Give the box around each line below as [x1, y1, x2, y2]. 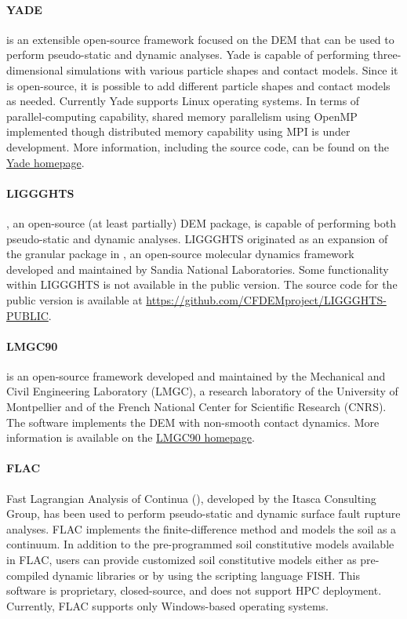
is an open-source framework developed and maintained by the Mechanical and [6, 367, 386, 384]
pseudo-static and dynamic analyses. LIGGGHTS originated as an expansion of [6, 230, 388, 246]
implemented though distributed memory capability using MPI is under [6, 123, 351, 140]
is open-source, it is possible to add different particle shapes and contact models [6, 77, 391, 93]
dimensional [6, 61, 64, 78]
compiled [6, 566, 49, 583]
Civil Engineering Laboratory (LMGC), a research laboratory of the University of [6, 383, 398, 399]
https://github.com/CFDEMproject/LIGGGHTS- [146, 291, 387, 308]
